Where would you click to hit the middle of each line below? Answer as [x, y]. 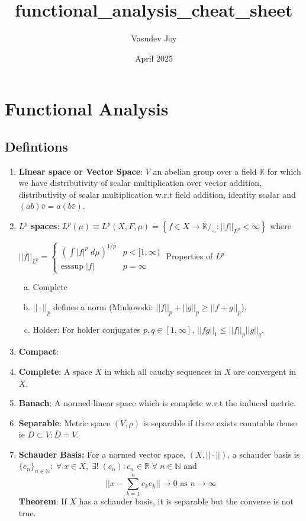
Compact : [38, 351]
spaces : [45, 226]
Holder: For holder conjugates [87, 329]
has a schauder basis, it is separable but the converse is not [186, 501]
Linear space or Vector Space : [80, 171]
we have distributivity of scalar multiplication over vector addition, [140, 183]
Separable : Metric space [65, 422]
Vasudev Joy [154, 38]
